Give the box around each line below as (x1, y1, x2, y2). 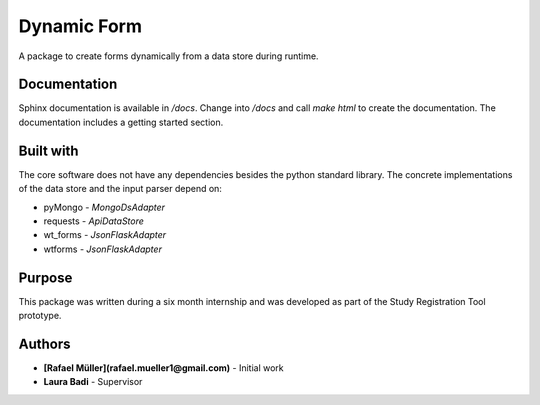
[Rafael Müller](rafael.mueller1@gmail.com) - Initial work (43, 361, 284, 374)
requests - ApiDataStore (43, 215, 145, 227)
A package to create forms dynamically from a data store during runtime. (18, 50, 319, 62)
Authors (18, 335, 71, 352)
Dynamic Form (18, 15, 142, 37)
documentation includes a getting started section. (18, 116, 224, 128)
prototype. (18, 310, 62, 321)
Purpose (18, 269, 73, 286)
